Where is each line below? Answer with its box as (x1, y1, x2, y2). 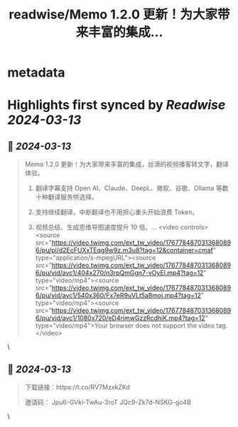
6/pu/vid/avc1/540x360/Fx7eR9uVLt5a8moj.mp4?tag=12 (35, 292, 201, 300)
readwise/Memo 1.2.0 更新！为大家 (9, 6, 218, 23)
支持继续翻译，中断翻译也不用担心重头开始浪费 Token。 (35, 208, 199, 216)
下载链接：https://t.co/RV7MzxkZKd (24, 383, 130, 391)
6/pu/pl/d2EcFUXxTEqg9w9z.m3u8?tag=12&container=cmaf (35, 246, 213, 255)
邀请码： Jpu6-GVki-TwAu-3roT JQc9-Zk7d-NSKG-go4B (24, 398, 192, 406)
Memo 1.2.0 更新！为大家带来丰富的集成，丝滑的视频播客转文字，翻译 (24, 160, 229, 169)
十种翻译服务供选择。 (35, 193, 98, 201)
